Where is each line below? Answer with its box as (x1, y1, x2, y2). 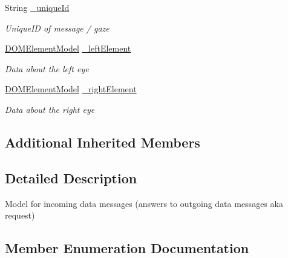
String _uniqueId (5, 1, 70, 13)
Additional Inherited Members (5, 132, 200, 151)
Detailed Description (5, 168, 137, 187)
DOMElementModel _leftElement (5, 42, 131, 55)
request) (5, 209, 35, 222)
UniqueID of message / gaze (5, 21, 110, 34)
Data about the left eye (5, 62, 89, 75)
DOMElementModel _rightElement (5, 83, 137, 95)
